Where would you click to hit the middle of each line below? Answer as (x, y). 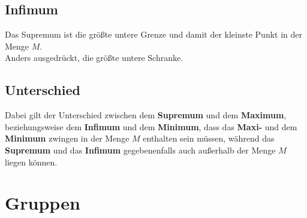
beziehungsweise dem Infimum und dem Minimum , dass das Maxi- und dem (151, 126)
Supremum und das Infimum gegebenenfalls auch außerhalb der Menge (140, 150)
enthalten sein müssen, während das (209, 138)
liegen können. (31, 162)
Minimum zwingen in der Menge (67, 138)
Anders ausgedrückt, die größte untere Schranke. (94, 58)
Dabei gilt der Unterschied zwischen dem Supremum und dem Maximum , (146, 115)
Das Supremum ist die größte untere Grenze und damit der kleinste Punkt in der (154, 34)
